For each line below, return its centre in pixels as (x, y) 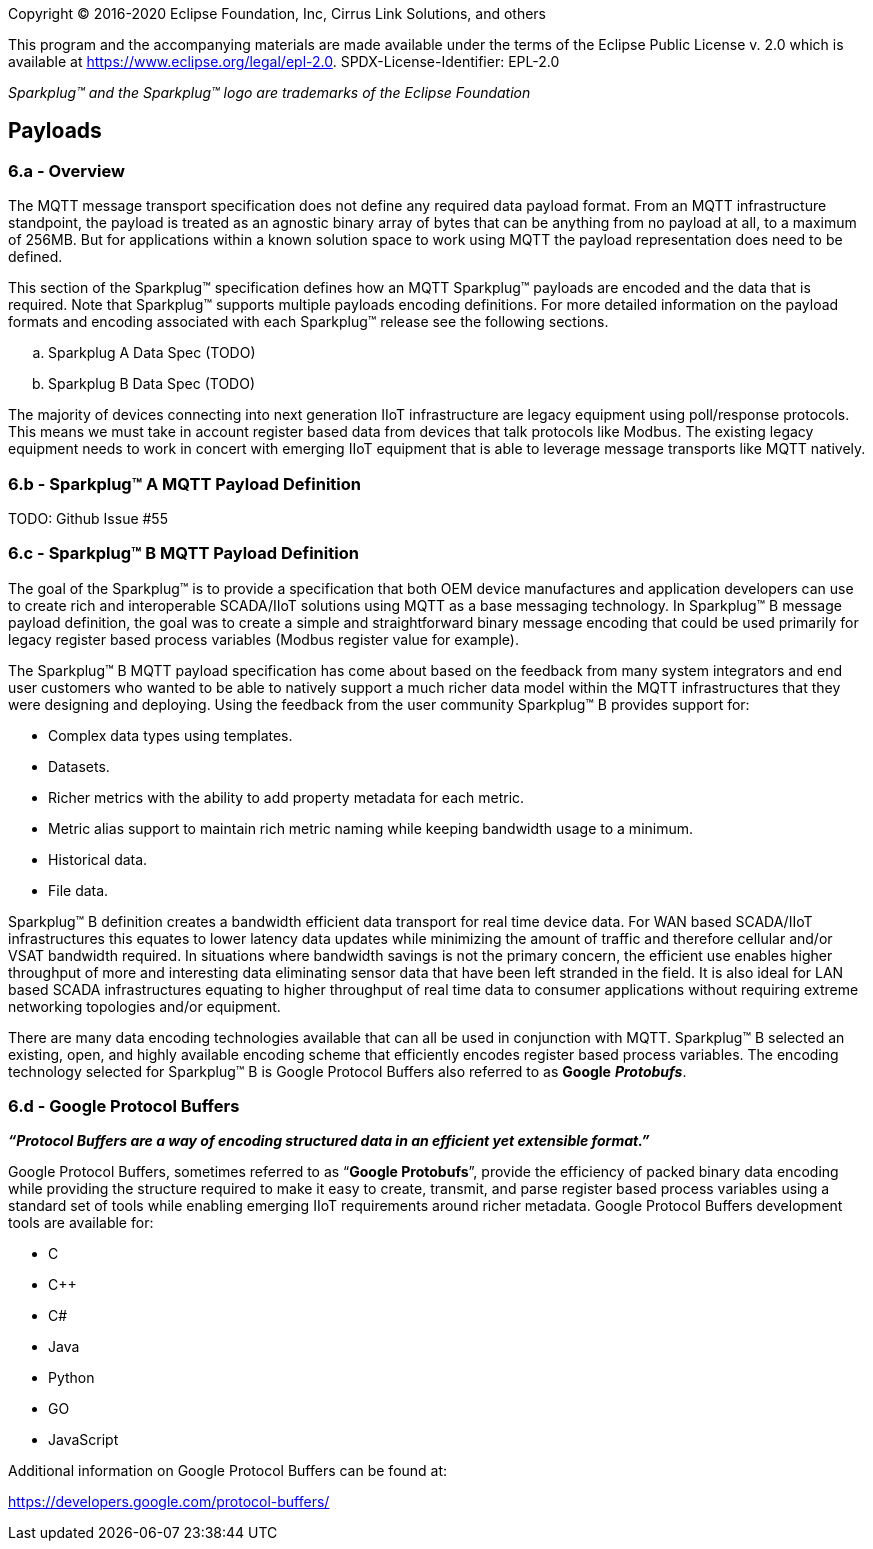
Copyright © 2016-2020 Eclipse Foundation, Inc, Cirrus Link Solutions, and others (277, 13)
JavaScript (83, 1440)
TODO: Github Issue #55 (88, 518)
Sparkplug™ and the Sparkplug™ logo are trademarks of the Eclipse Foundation (269, 92)
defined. (35, 257)
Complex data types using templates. (170, 735)
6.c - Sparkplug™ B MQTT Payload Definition (183, 553)
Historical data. (98, 859)
